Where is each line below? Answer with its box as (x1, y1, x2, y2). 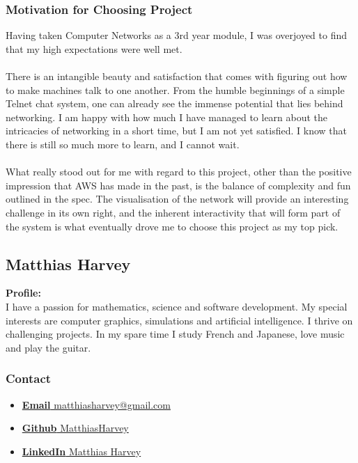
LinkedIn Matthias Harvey (22, 444, 141, 458)
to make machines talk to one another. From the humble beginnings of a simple (6, 82, 345, 97)
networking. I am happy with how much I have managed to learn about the (6, 109, 328, 124)
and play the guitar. (6, 340, 91, 354)
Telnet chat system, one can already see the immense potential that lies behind (6, 96, 343, 111)
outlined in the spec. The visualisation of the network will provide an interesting (6, 191, 349, 206)
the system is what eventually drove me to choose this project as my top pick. (6, 219, 338, 233)
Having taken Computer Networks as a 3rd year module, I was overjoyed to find (6, 28, 347, 42)
